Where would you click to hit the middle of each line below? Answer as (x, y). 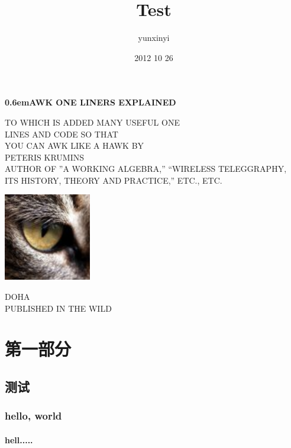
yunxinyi (154, 38)
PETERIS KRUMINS (44, 157)
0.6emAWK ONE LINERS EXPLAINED (90, 102)
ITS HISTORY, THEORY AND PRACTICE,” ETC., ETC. (114, 180)
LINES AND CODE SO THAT (62, 134)
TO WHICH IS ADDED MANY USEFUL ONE (92, 122)
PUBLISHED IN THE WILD (58, 308)
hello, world (33, 416)
